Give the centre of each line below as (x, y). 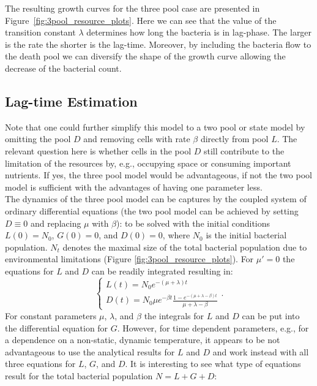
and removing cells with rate (137, 139)
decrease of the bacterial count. (63, 68)
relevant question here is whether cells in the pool (98, 150)
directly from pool (234, 139)
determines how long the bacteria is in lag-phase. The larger (199, 32)
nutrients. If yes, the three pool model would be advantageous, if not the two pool (158, 175)
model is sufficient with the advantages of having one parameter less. (134, 187)
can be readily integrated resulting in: (162, 271)
